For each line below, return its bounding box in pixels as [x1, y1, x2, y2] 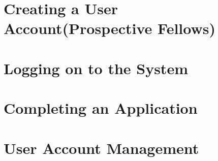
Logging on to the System [4, 57, 188, 78]
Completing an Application [4, 98, 198, 118]
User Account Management [4, 137, 199, 158]
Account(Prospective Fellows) [4, 18, 215, 39]
